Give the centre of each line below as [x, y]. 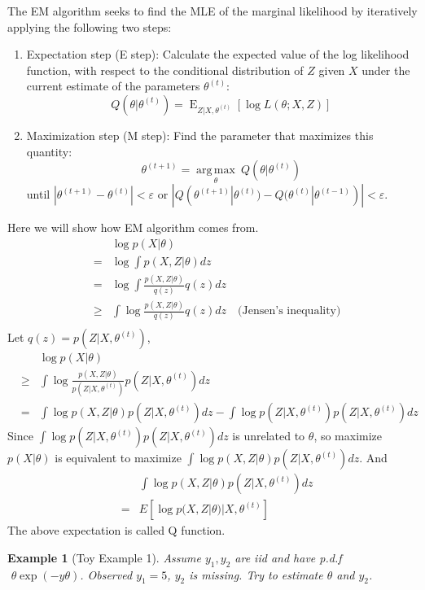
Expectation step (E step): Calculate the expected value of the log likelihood [218, 54]
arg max [216, 170]
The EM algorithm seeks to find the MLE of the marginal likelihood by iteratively [212, 11]
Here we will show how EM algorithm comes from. [133, 227]
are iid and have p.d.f [288, 557]
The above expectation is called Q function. [116, 530]
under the [386, 70]
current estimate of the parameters [113, 86]
